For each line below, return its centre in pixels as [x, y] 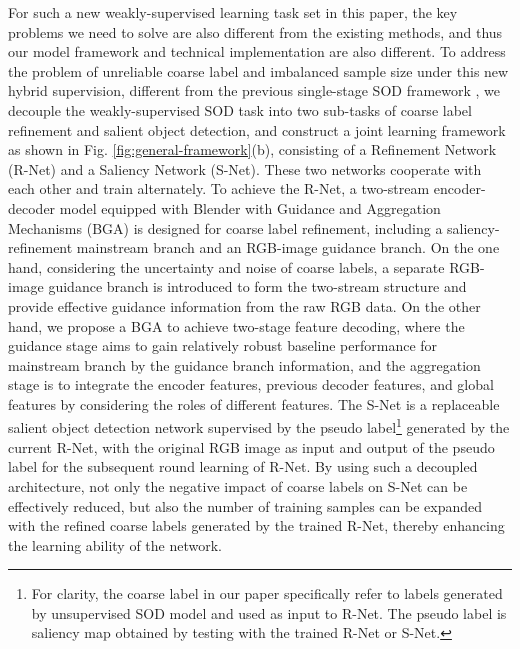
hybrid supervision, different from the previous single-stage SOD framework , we [254, 90]
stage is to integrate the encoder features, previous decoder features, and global [251, 384]
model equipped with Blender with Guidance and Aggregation [250, 207]
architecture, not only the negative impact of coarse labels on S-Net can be [238, 485]
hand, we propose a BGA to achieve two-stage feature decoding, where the [236, 325]
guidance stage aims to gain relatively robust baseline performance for [223, 345]
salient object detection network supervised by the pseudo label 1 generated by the [259, 426]
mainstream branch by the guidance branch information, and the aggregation [244, 364]
